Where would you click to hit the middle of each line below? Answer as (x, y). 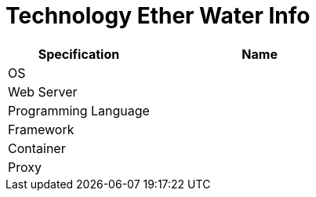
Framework (41, 129)
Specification (79, 54)
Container (37, 148)
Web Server (43, 91)
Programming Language (79, 110)
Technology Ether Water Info (158, 16)
